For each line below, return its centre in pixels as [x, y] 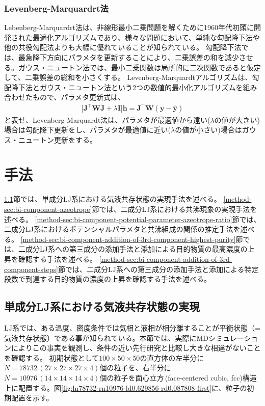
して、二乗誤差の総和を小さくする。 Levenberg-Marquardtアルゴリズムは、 [128, 77]
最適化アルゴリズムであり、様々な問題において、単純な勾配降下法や [146, 37]
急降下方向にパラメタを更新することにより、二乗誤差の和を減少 [132, 57]
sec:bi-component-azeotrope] [48, 209]
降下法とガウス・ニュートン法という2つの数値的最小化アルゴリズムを [127, 87]
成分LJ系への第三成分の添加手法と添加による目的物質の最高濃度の [136, 249]
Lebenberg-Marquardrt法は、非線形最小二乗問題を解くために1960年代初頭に [129, 27]
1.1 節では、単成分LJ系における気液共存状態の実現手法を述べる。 [113, 199]
